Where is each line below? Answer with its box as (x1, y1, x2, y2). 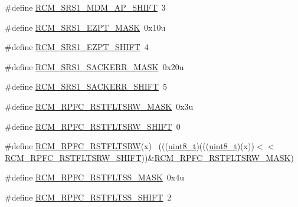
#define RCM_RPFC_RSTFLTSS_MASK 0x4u (5, 171, 184, 183)
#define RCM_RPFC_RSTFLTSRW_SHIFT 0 (5, 120, 181, 132)
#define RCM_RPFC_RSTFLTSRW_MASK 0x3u (5, 100, 194, 112)
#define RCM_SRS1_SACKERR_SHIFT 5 (5, 80, 167, 93)
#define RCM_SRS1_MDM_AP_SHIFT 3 (5, 1, 166, 13)
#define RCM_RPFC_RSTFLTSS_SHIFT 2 (5, 190, 172, 203)
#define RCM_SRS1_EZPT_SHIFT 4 (5, 41, 149, 53)
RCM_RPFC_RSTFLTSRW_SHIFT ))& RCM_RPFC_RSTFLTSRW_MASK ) (5, 151, 294, 163)
